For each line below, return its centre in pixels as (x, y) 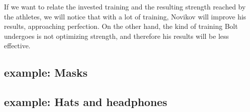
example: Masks (46, 72)
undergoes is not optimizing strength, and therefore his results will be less (117, 36)
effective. (17, 46)
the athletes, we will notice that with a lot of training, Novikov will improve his (125, 16)
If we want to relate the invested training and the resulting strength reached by (125, 6)
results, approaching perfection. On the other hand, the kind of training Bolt (121, 26)
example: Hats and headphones (86, 102)
